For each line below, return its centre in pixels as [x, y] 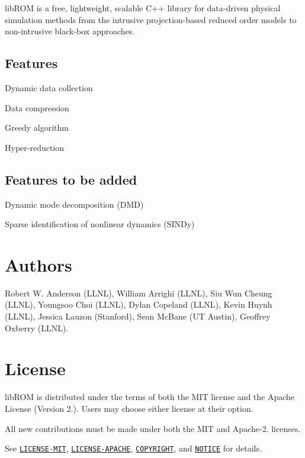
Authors [38, 264]
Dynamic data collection [49, 87]
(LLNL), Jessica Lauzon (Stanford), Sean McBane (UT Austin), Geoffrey [138, 316]
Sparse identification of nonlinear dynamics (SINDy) [100, 224]
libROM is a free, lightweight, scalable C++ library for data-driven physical [143, 8]
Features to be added [71, 179]
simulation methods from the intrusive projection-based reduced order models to [151, 19]
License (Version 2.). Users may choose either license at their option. [129, 408]
